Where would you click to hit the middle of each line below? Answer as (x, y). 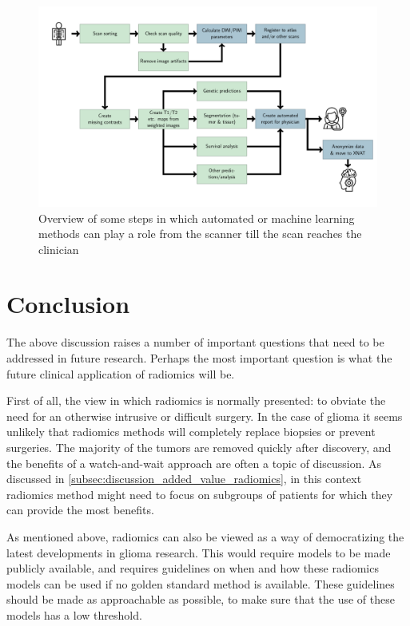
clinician (59, 249)
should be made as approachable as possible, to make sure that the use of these (201, 599)
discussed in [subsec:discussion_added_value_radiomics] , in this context (184, 479)
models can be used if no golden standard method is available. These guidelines (201, 583)
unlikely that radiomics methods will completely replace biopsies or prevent (191, 432)
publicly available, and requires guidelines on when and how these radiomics (193, 568)
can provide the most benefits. (80, 510)
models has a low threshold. (74, 614)
